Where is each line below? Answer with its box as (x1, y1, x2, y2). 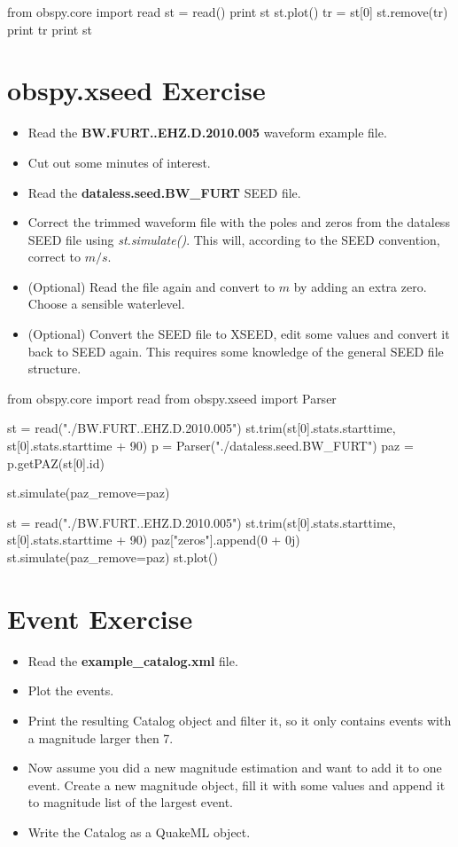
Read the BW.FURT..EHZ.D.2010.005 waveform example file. (27, 123, 387, 142)
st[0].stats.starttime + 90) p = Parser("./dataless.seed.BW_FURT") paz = (7, 436, 414, 455)
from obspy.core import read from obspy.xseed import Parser (7, 388, 337, 407)
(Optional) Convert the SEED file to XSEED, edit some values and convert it (27, 325, 450, 343)
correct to (27, 247, 81, 266)
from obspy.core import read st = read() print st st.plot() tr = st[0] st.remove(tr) (7, 3, 448, 20)
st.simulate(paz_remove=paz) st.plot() (7, 548, 218, 566)
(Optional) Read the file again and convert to (27, 277, 276, 295)
